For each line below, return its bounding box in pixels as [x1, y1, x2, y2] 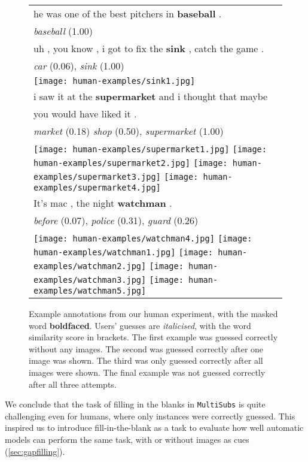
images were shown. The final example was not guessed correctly [29, 366, 266, 378]
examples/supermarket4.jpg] [33, 183, 161, 192]
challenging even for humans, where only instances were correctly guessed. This [5, 409, 295, 422]
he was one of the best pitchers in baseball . [33, 7, 222, 20]
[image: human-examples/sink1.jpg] [33, 76, 196, 86]
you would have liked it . [33, 107, 137, 120]
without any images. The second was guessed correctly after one [29, 342, 264, 355]
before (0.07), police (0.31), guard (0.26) [33, 213, 199, 227]
